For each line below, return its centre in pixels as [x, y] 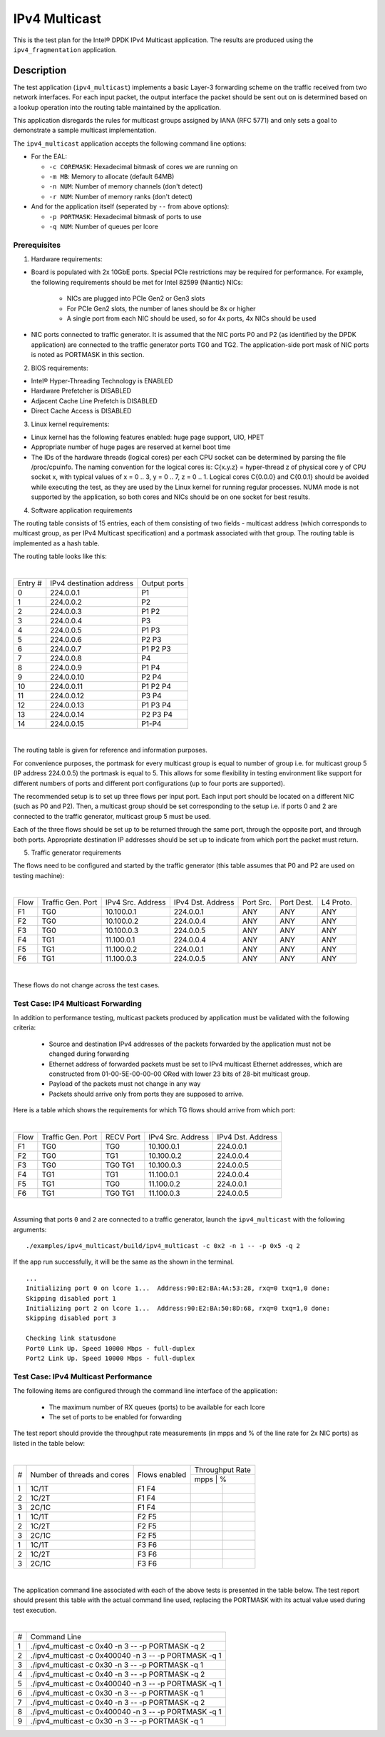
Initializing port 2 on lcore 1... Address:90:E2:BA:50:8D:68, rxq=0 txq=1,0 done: [178, 1309]
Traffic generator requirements [76, 852]
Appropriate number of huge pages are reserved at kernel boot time [131, 447]
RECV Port [123, 1137]
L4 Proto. [337, 902]
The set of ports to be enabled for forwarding [115, 1416]
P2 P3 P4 [157, 714]
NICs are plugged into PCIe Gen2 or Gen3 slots [136, 298]
